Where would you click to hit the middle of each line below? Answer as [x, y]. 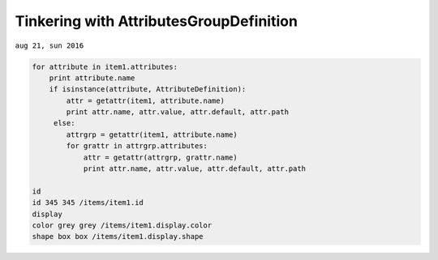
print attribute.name [92, 78]
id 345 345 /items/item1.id [88, 203]
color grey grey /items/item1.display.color [122, 226]
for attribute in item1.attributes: [105, 66]
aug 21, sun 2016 [49, 45]
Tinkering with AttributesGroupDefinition [156, 21]
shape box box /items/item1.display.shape [118, 237]
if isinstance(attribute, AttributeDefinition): [148, 90]
